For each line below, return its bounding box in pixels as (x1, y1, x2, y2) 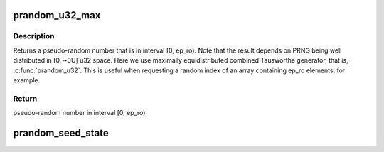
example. (13, 75, 41, 85)
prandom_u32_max (13, 9, 101, 21)
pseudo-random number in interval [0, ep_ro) (13, 109, 146, 117)
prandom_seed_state (13, 126, 110, 139)
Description (13, 31, 55, 41)
